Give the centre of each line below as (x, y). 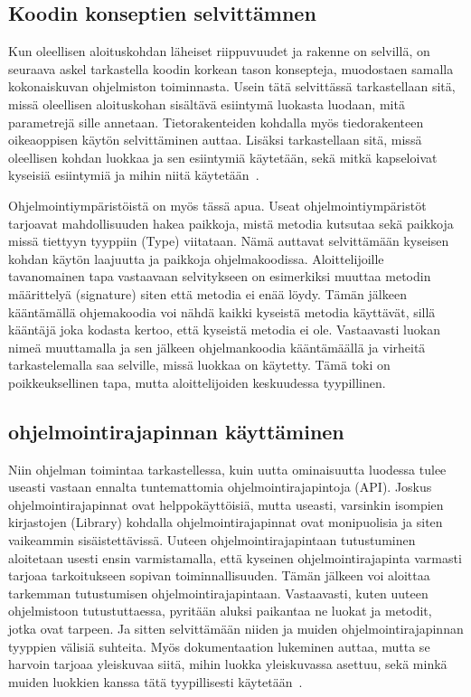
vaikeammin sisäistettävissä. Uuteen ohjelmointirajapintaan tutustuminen (212, 540)
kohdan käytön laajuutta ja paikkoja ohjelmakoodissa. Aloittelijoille (196, 258)
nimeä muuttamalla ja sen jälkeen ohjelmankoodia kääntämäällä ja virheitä (217, 347)
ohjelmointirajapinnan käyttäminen (176, 431)
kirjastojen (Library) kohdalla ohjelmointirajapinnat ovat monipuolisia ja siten (226, 522)
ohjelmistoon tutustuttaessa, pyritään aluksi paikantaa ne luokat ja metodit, (220, 611)
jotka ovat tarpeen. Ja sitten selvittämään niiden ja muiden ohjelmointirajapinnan (236, 629)
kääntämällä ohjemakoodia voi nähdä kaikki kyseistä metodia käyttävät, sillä (222, 311)
